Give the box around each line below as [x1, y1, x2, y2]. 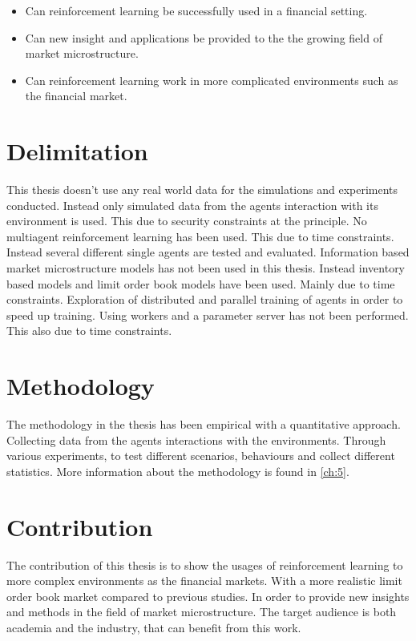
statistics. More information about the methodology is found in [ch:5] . [6, 462, 349, 479]
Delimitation [6, 135, 148, 167]
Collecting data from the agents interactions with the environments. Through [6, 431, 386, 448]
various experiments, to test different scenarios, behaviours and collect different [6, 447, 395, 464]
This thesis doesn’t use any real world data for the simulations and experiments [6, 181, 398, 198]
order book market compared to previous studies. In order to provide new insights [6, 587, 410, 604]
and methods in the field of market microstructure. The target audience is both [6, 603, 397, 620]
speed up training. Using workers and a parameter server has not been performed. [6, 306, 409, 323]
